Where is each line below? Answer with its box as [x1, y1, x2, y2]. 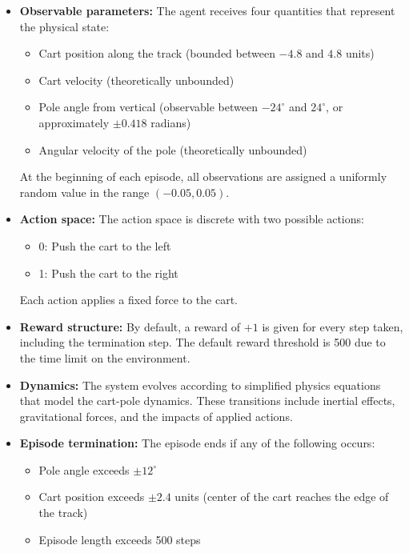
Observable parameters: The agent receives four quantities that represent [19, 2, 395, 18]
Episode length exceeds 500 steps [38, 531, 201, 547]
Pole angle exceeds [38, 461, 130, 478]
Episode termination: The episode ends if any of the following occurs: [19, 435, 375, 451]
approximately [38, 114, 110, 130]
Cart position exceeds [38, 488, 145, 505]
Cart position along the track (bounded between [38, 45, 275, 62]
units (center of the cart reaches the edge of [174, 488, 389, 505]
